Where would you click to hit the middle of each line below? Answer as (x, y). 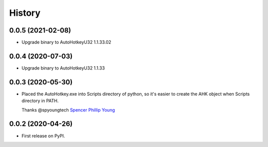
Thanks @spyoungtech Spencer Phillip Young (68, 110)
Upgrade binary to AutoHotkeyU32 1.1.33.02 (67, 42)
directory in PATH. (40, 101)
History (25, 13)
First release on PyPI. (43, 136)
